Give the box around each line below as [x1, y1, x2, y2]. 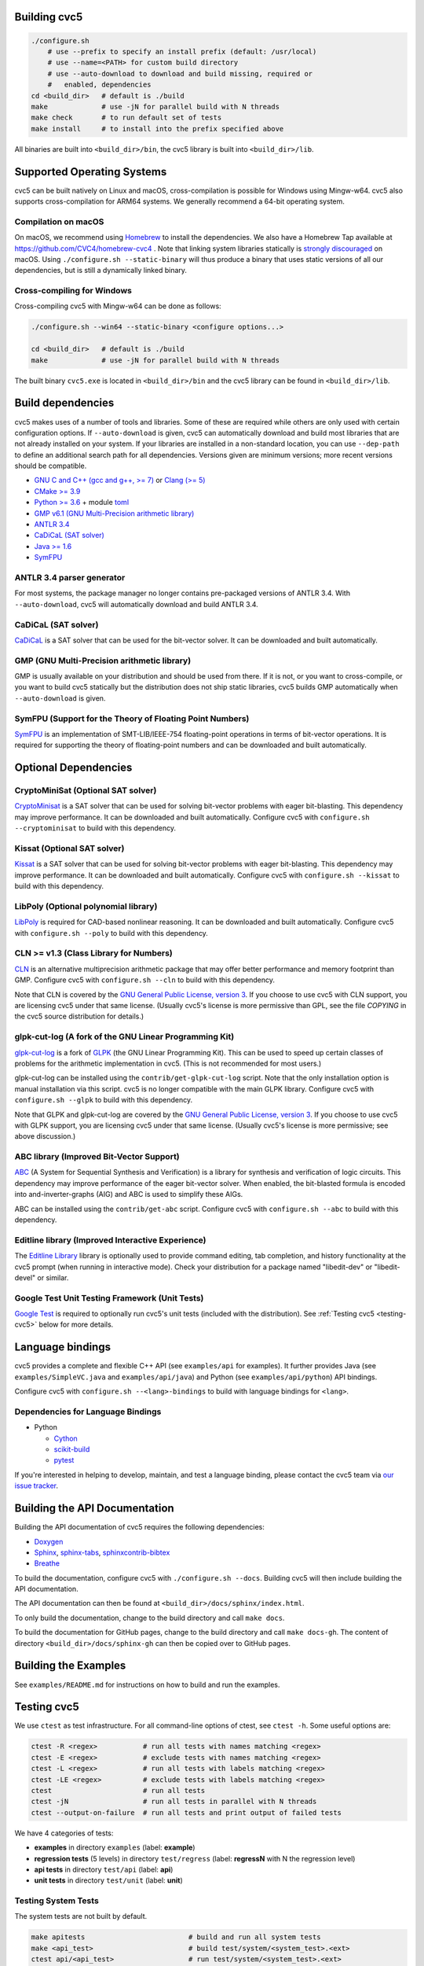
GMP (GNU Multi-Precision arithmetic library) [14, 655, 192, 666]
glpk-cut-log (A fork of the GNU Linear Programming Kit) [14, 1031, 235, 1042]
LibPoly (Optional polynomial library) [14, 900, 158, 911]
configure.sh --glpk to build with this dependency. [14, 1095, 192, 1105]
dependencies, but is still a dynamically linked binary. [14, 266, 188, 275]
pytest [53, 1456, 75, 1465]
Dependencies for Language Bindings [14, 1406, 162, 1417]
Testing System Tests [14, 1895, 100, 1906]
